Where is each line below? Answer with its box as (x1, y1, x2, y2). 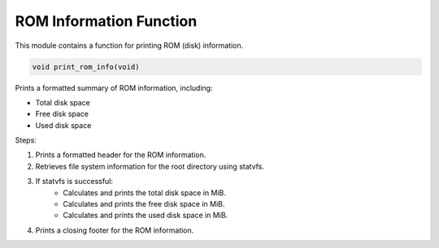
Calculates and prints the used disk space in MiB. (63, 211, 228, 220)
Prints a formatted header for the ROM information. (35, 150, 206, 160)
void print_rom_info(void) (32, 62, 140, 71)
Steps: (15, 135, 37, 145)
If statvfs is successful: (35, 177, 114, 186)
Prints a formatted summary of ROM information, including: (15, 83, 213, 92)
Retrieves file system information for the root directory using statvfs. (35, 161, 264, 171)
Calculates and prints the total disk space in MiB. (63, 187, 227, 198)
